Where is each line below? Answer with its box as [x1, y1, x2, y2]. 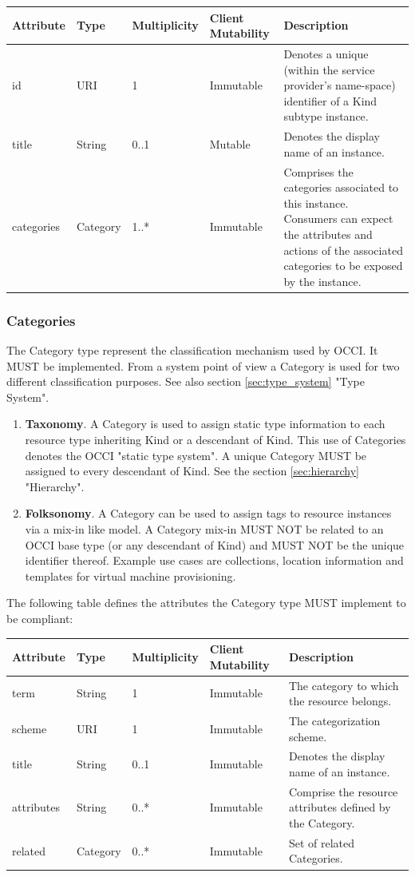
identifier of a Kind [283, 92, 377, 109]
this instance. [283, 194, 349, 211]
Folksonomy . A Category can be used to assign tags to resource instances [25, 505, 392, 522]
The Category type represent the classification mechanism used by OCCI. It [6, 342, 378, 359]
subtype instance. [283, 108, 369, 125]
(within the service [283, 61, 375, 77]
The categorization [288, 712, 381, 728]
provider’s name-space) [283, 77, 396, 93]
